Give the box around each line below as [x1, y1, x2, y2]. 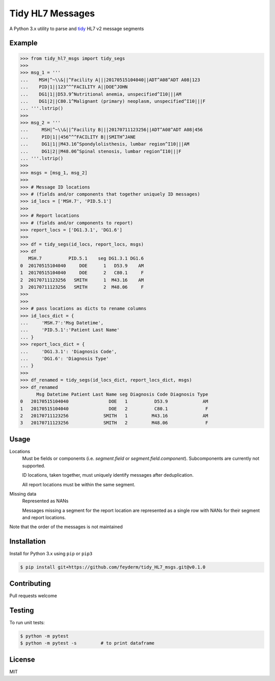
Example [9, 39, 38, 48]
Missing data [9, 490, 37, 497]
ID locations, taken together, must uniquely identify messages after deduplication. [22, 472, 194, 478]
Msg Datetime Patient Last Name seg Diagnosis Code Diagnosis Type [36, 391, 208, 397]
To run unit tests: [9, 619, 45, 625]
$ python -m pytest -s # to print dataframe [20, 640, 155, 646]
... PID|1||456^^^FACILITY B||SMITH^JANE [20, 134, 136, 140]
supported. [22, 462, 45, 468]
